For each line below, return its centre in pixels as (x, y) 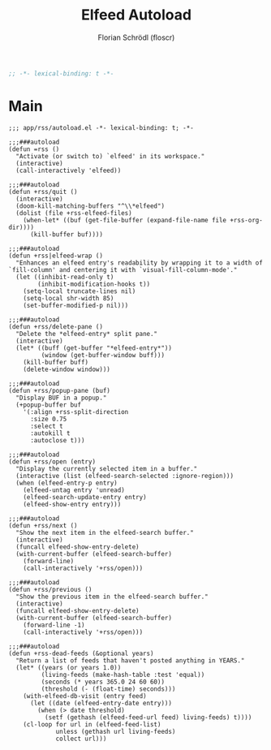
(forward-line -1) (54, 625)
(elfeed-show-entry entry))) (72, 504)
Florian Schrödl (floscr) (136, 37)
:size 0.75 (48, 419)
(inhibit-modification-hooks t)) (94, 284)
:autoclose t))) (57, 440)
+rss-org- (247, 220)
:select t (46, 426)
